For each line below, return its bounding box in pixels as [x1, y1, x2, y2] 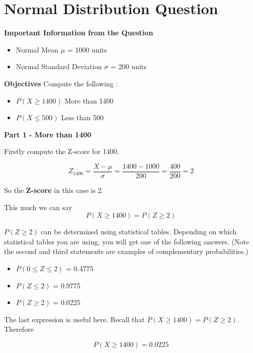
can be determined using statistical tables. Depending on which [41, 226, 237, 237]
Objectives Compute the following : [4, 78, 118, 88]
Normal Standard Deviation [16, 61, 102, 72]
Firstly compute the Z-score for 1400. [4, 146, 119, 157]
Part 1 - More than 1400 [4, 129, 92, 139]
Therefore [4, 324, 34, 334]
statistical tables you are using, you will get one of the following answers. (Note [4, 236, 249, 246]
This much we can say [4, 201, 73, 212]
